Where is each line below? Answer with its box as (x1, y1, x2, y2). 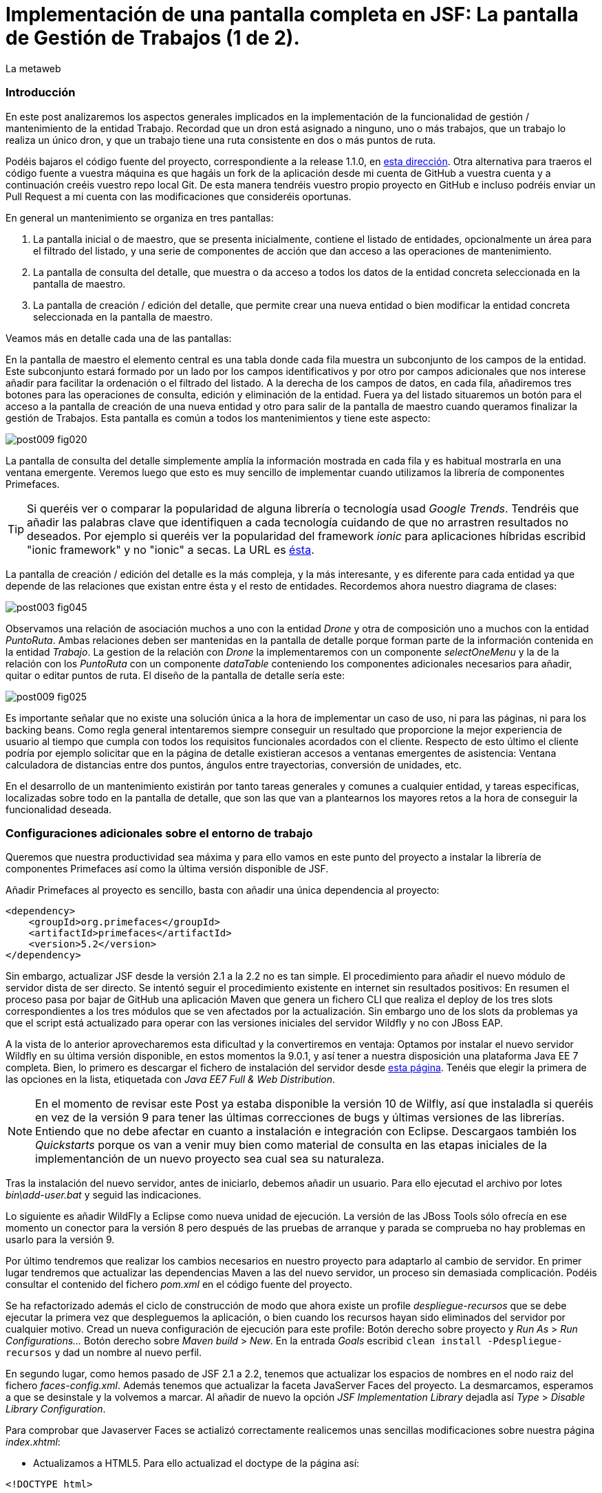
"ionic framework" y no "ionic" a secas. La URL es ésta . (27, 542, 314, 557)
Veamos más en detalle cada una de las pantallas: (6, 332, 232, 344)
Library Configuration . (6, 1403, 106, 1415)
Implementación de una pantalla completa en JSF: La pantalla (6, 3, 579, 26)
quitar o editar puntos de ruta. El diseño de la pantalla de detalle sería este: (6, 669, 345, 681)
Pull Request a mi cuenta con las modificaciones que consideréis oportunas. (6, 190, 352, 202)
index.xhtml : (6, 1436, 61, 1448)
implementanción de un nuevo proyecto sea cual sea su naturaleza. (35, 1152, 385, 1166)
